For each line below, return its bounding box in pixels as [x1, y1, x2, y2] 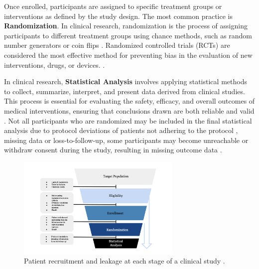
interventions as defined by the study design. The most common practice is [4, 10, 233, 21]
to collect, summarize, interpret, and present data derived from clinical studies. [4, 86, 245, 96]
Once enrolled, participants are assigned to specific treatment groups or [4, 1, 222, 11]
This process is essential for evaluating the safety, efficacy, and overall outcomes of [4, 96, 255, 106]
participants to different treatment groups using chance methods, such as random [4, 30, 253, 40]
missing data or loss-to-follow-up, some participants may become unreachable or [4, 134, 249, 145]
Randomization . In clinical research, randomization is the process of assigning [4, 20, 248, 31]
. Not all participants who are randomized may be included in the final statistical [4, 115, 252, 126]
